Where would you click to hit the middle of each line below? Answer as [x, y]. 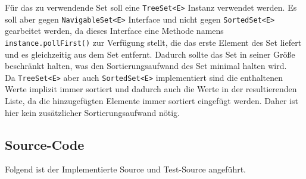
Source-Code [45, 144]
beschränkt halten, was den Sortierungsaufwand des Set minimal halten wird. [146, 66]
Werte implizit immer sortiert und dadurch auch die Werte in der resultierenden [151, 89]
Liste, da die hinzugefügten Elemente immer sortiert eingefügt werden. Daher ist [152, 101]
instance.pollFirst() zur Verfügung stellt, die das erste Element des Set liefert [153, 42]
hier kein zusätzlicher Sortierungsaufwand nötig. [92, 112]
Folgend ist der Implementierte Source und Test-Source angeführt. [126, 169]
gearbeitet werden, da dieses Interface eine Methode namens [114, 31]
